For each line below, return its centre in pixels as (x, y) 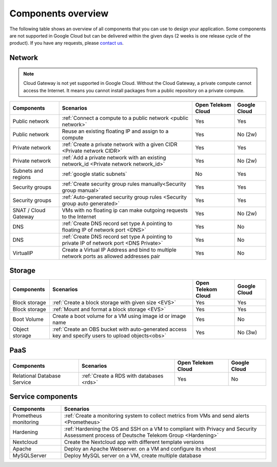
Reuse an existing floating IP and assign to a (115, 131)
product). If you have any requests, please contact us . (67, 43)
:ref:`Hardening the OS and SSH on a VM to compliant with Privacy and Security (161, 429)
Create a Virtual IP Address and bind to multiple (119, 249)
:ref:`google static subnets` (94, 174)
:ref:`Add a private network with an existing (114, 157)
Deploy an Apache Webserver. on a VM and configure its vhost (140, 449)
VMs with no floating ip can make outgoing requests (125, 210)
